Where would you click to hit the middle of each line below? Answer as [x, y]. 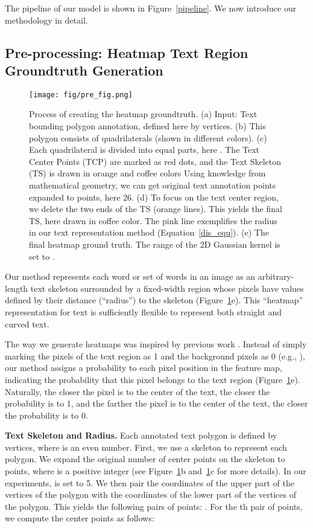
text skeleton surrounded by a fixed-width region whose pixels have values [167, 288]
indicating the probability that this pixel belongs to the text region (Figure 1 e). [153, 379]
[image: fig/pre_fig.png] [81, 95]
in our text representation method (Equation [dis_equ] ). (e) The [149, 232]
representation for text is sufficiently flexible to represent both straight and [144, 311]
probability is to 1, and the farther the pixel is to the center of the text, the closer [156, 403]
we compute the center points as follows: [80, 518]
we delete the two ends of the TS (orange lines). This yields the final [156, 209]
